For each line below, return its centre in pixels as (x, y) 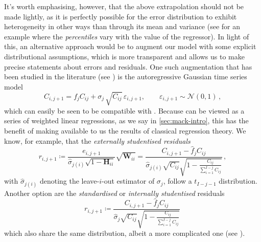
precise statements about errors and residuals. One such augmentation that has (128, 66)
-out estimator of (128, 181)
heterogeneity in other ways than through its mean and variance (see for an (122, 26)
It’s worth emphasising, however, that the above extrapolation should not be (124, 6)
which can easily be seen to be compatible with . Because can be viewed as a (124, 110)
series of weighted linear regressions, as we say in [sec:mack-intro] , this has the (126, 120)
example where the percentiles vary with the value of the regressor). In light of (127, 36)
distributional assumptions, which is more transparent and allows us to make (124, 56)
